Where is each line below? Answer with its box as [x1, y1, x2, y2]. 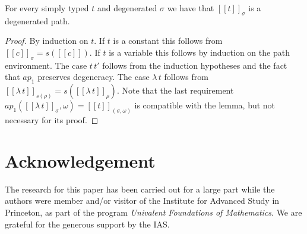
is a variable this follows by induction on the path [109, 46, 290, 58]
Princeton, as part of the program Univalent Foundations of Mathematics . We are [5, 206, 302, 218]
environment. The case [5, 59, 87, 71]
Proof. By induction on [5, 34, 88, 47]
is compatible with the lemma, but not [134, 99, 276, 111]
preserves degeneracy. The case [37, 70, 150, 83]
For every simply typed [5, 2, 89, 14]
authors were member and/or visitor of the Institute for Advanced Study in [5, 194, 280, 207]
